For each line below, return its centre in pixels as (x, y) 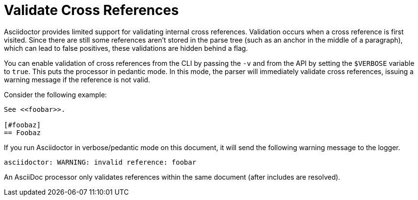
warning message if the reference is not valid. (77, 79)
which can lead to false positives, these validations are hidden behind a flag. (126, 48)
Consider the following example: (56, 94)
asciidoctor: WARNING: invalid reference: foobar (100, 162)
